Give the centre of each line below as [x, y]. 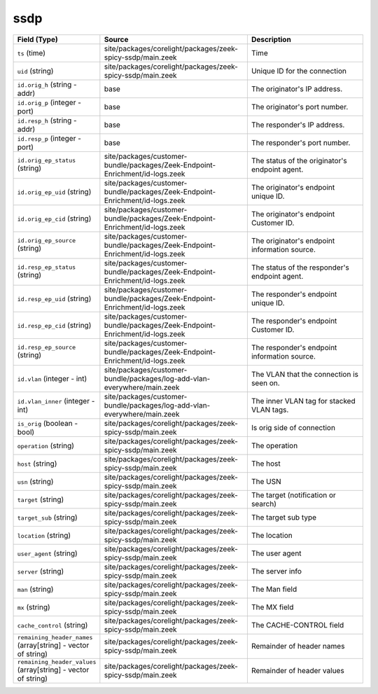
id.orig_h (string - [47, 84]
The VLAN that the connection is [304, 374]
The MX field [272, 607]
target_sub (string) [48, 517]
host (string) [37, 464]
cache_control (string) [52, 625]
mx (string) [34, 607]
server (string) [41, 571]
